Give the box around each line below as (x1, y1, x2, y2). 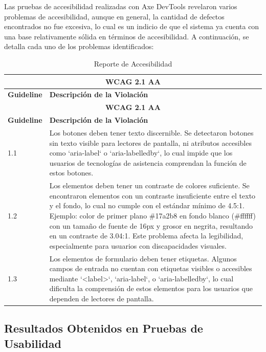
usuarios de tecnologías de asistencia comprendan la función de (49, 157, 247, 168)
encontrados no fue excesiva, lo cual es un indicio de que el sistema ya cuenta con (4, 21, 259, 32)
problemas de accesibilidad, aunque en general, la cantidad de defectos (4, 11, 225, 21)
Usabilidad (4, 335, 61, 351)
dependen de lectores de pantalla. (49, 293, 154, 303)
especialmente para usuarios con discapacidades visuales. (49, 240, 227, 251)
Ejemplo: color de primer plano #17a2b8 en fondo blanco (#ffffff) (49, 210, 256, 221)
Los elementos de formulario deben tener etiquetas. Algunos (49, 253, 237, 263)
